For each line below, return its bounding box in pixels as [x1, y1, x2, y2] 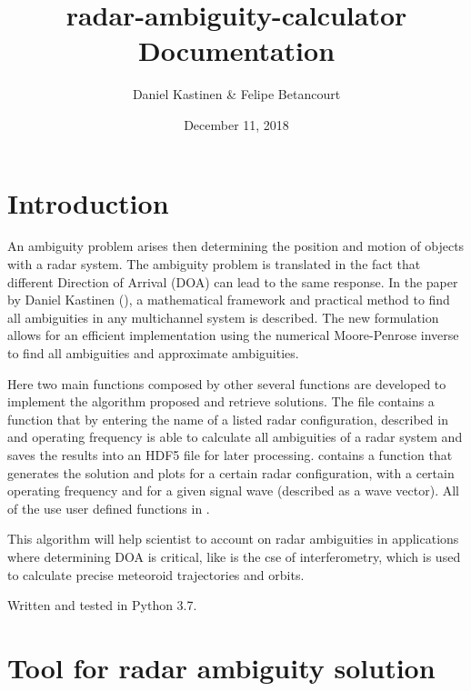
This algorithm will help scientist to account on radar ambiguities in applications [7, 529, 459, 548]
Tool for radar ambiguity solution [7, 648, 436, 686]
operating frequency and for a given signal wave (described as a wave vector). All [7, 481, 460, 500]
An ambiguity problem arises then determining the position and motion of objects [7, 236, 465, 255]
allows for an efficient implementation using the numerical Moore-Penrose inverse [7, 325, 459, 345]
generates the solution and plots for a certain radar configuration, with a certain [7, 463, 455, 482]
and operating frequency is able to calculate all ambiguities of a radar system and [7, 427, 463, 446]
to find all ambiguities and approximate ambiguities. [7, 344, 299, 362]
